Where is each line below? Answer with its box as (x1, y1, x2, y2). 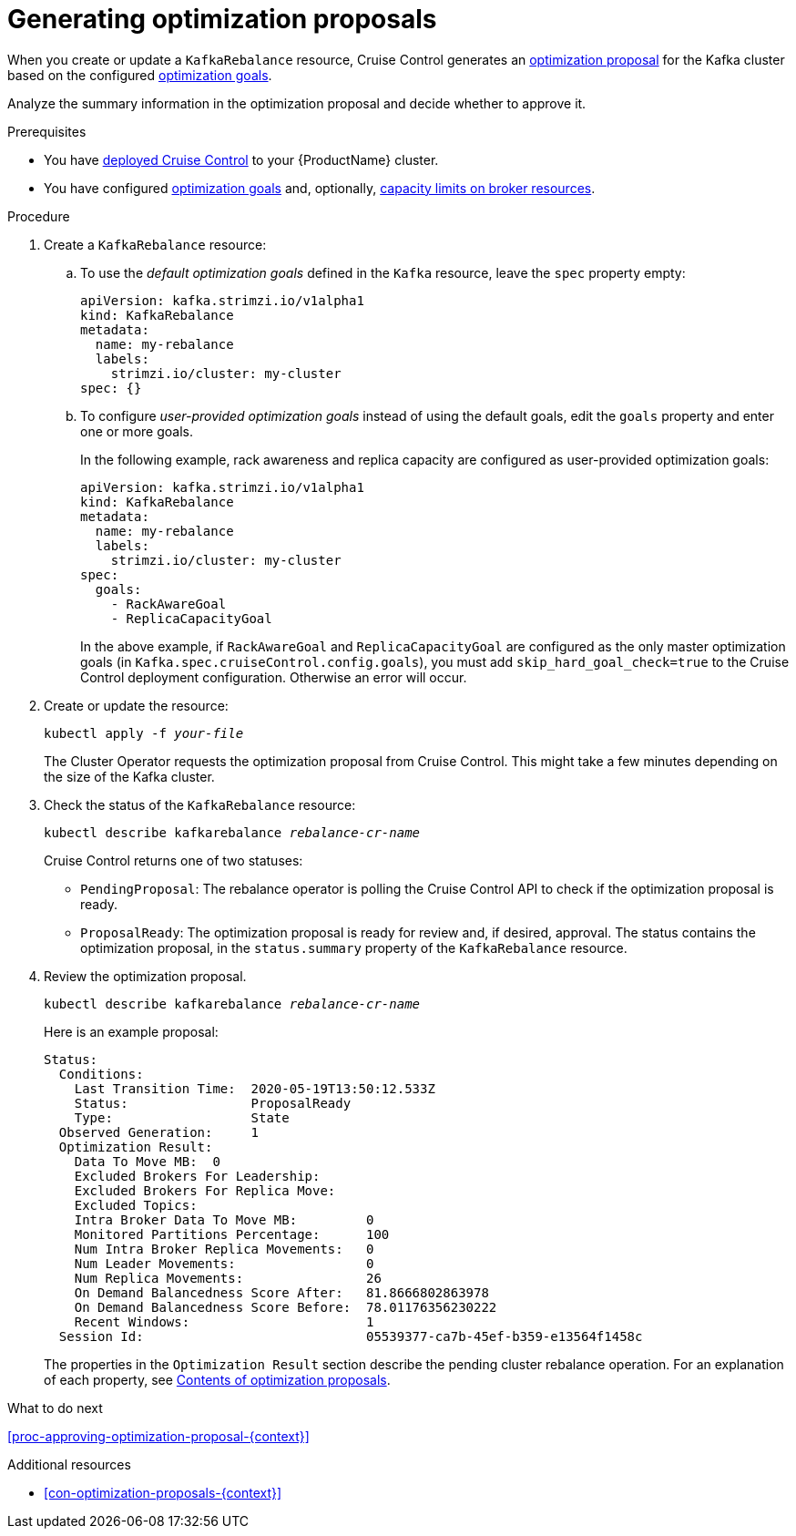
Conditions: (58, 1066, 144, 1081)
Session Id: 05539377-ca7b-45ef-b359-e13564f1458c (58, 1328, 643, 1344)
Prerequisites (7, 123, 87, 139)
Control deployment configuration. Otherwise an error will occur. (80, 669, 467, 685)
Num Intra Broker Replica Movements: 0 (74, 1241, 374, 1256)
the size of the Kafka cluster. (44, 768, 215, 784)
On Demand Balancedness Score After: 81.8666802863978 (74, 1285, 489, 1300)
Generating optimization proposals (7, 4, 437, 35)
